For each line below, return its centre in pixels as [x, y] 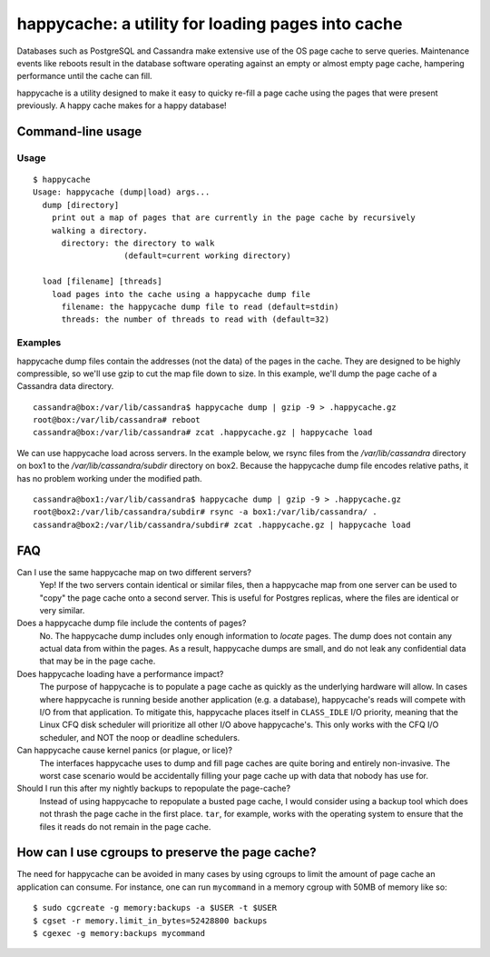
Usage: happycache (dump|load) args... [122, 192]
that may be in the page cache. [98, 661]
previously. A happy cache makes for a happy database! [122, 105]
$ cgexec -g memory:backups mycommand [119, 933]
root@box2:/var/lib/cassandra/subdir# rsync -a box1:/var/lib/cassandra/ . [205, 512]
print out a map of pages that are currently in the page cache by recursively [234, 218]
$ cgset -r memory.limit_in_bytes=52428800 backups [150, 921]
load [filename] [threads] [102, 281]
